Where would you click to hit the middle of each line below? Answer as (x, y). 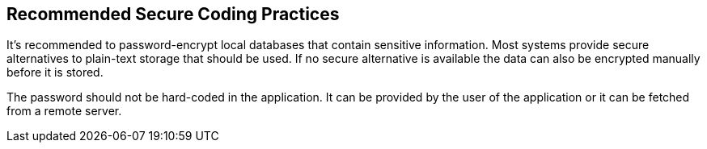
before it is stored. (55, 72)
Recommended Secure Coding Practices (173, 14)
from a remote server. (64, 111)
